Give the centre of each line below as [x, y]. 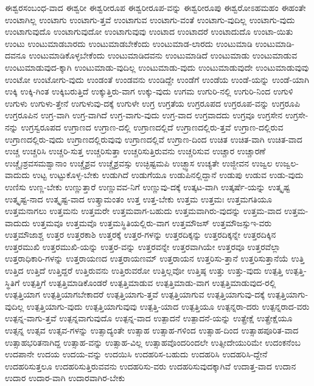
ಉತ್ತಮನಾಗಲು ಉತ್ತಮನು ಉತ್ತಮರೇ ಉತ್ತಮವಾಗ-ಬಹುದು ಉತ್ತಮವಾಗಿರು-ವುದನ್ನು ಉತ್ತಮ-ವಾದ [143, 211]
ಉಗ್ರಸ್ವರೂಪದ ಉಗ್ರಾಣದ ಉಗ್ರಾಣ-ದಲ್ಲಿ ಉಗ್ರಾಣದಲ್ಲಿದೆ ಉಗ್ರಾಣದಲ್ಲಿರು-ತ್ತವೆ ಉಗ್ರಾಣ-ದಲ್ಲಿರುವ [152, 127]
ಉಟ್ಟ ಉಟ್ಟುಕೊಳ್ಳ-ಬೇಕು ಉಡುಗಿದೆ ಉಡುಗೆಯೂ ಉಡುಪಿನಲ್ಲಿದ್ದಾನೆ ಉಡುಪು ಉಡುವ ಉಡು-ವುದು [168, 175]
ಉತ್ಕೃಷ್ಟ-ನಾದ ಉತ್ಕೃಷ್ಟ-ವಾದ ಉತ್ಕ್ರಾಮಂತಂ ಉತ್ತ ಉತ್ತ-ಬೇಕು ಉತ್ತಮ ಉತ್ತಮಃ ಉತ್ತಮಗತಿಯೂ [138, 198]
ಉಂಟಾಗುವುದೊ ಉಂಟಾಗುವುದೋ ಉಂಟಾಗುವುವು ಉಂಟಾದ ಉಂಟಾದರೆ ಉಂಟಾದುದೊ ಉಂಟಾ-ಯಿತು [149, 31]
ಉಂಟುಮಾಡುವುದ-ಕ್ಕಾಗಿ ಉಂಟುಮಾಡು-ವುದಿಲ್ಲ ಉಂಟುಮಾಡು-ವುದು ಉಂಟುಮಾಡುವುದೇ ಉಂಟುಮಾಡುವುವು [157, 67]
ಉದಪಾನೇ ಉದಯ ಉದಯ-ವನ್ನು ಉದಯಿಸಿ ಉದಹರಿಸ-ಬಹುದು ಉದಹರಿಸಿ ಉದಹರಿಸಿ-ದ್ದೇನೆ [136, 354]
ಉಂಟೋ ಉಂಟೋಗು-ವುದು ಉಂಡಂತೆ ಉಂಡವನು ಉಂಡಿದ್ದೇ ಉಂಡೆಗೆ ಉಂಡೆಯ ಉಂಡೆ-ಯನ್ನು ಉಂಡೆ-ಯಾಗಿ [157, 79]
